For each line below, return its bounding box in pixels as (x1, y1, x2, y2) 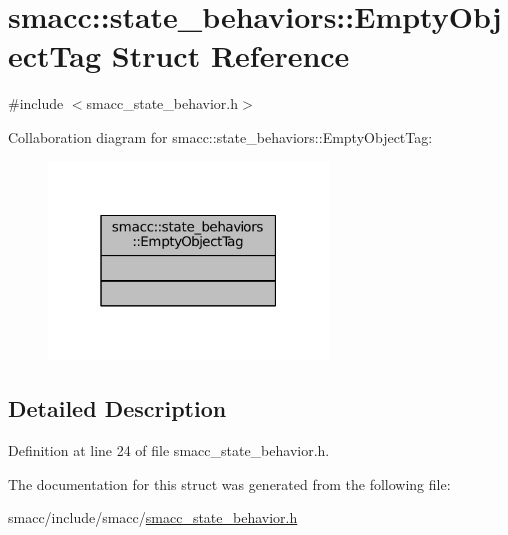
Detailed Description (8, 393, 227, 424)
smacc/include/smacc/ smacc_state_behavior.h (8, 507, 298, 528)
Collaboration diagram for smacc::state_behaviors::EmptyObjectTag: (8, 126, 433, 147)
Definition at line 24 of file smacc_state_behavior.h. (8, 440, 330, 461)
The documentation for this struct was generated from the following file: (8, 473, 451, 494)
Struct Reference (111, 35, 350, 76)
